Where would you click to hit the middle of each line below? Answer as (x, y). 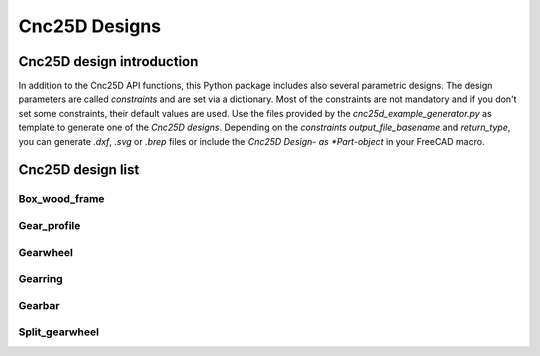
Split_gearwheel (59, 332)
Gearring (41, 279)
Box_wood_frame (61, 199)
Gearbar (39, 305)
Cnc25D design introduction (108, 61)
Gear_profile (49, 225)
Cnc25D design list (79, 170)
